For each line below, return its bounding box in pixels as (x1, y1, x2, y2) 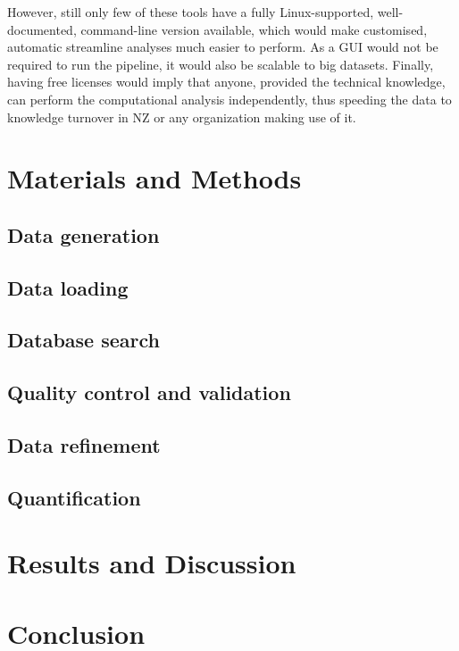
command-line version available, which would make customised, (80, 20, 428, 38)
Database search (7, 326, 160, 354)
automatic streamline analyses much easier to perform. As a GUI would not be (7, 38, 438, 56)
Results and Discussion (7, 545, 296, 581)
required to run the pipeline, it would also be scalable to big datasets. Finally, (7, 54, 434, 73)
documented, (7, 20, 77, 38)
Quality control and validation (7, 379, 291, 406)
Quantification (7, 483, 141, 511)
